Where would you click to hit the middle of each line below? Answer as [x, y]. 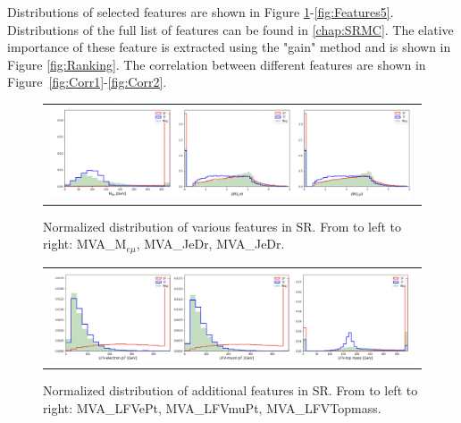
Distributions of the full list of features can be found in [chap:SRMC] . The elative [230, 29]
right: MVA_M [85, 244]
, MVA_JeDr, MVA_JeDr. [210, 244]
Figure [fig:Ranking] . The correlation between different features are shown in [217, 64]
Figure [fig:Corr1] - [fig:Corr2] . [87, 82]
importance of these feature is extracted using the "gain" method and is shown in [229, 47]
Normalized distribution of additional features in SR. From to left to [230, 390]
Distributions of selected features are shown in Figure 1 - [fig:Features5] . [201, 12]
